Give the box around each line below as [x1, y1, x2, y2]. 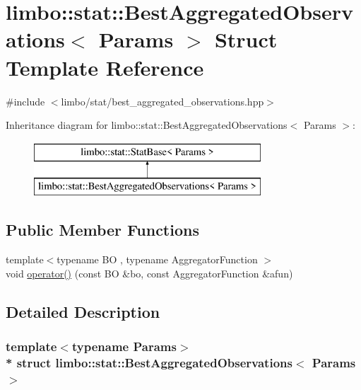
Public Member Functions [6, 219, 199, 241]
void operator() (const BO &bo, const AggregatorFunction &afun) [6, 265, 293, 280]
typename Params [71, 337, 177, 355]
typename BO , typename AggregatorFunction [57, 252, 258, 267]
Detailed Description [6, 300, 160, 322]
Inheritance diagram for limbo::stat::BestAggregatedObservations [6, 117, 288, 132]
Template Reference [6, 52, 204, 81]
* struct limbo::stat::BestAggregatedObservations [6, 353, 292, 371]
